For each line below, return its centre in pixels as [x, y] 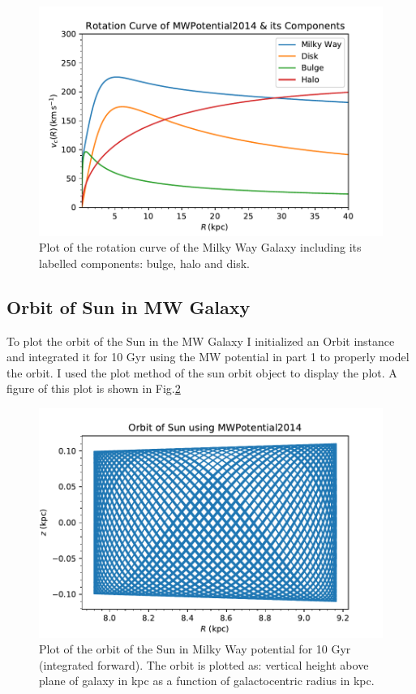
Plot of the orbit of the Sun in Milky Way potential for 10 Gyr [195, 649]
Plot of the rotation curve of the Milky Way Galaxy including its [200, 247]
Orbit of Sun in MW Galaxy [129, 306]
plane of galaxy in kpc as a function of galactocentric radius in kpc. [207, 681]
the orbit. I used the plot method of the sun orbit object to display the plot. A [202, 372]
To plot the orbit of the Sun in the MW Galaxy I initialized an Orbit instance [201, 341]
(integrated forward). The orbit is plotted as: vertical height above [204, 664]
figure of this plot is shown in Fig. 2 [94, 388]
